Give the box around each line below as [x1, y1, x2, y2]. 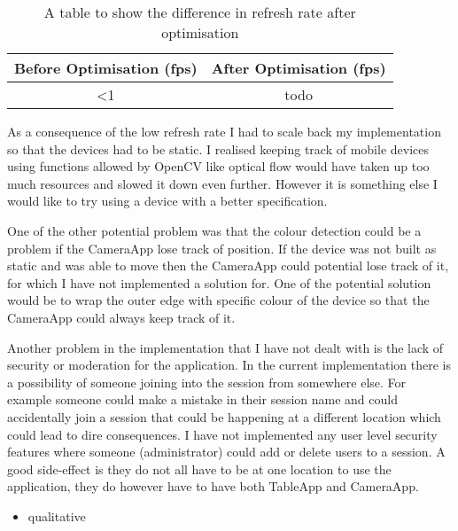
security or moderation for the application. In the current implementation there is [7, 355, 451, 374]
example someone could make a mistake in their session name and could [7, 390, 398, 409]
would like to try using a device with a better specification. [7, 191, 328, 210]
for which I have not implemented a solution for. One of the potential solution [7, 273, 431, 292]
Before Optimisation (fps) [14, 58, 198, 78]
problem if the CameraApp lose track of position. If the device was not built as [7, 238, 437, 257]
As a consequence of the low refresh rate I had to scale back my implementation [7, 122, 441, 140]
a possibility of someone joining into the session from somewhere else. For [7, 372, 407, 391]
